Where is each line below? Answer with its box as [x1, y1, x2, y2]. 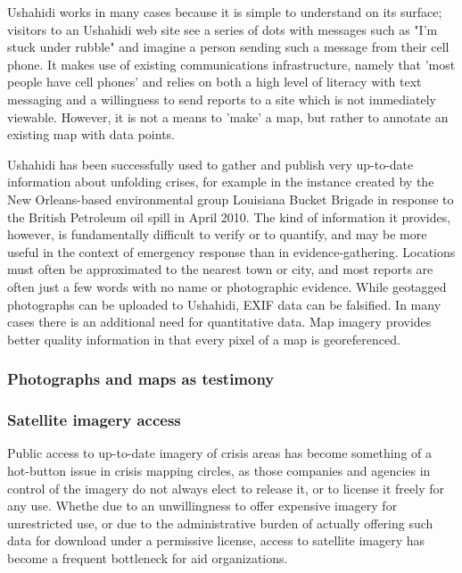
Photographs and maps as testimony [7, 368, 275, 390]
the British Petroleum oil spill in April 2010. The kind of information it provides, [7, 207, 451, 226]
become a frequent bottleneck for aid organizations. [7, 548, 288, 567]
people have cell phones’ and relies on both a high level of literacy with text [7, 72, 422, 91]
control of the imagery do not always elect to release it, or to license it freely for [7, 478, 445, 497]
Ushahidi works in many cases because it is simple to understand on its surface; [7, 3, 442, 21]
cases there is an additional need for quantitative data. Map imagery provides [7, 312, 432, 331]
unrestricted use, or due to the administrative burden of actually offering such [7, 513, 433, 532]
